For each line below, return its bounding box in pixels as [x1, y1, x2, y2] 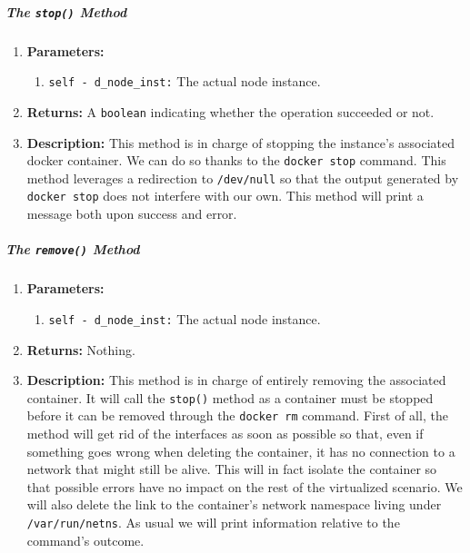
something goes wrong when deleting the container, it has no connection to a [26, 441, 455, 460]
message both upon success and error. [26, 204, 237, 223]
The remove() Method [5, 240, 140, 259]
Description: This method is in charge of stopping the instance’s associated [26, 133, 455, 152]
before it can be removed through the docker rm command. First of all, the [26, 406, 448, 425]
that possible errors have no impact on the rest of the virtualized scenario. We [26, 477, 463, 496]
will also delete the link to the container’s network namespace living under [26, 495, 442, 514]
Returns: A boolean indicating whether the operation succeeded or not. [26, 102, 435, 121]
